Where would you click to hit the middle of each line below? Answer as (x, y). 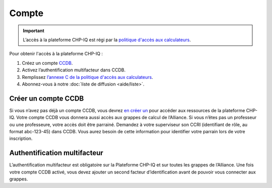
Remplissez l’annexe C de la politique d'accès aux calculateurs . (87, 77)
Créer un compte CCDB (47, 98)
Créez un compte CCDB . (47, 63)
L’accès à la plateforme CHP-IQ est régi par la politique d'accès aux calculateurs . (107, 40)
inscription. (21, 139)
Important (34, 31)
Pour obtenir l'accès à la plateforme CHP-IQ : (56, 54)
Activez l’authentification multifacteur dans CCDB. (74, 70)
